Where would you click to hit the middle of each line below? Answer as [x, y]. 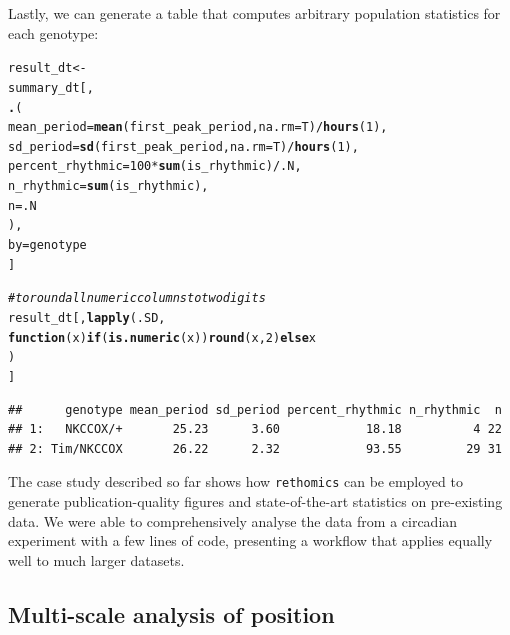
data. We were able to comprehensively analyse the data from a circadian [233, 520]
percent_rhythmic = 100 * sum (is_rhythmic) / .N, [155, 166]
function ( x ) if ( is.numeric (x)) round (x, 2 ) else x [162, 337]
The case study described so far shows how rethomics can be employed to [235, 481]
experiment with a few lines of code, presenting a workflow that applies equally [250, 540]
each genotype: [53, 32]
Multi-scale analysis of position [171, 613]
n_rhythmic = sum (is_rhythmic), [108, 186]
